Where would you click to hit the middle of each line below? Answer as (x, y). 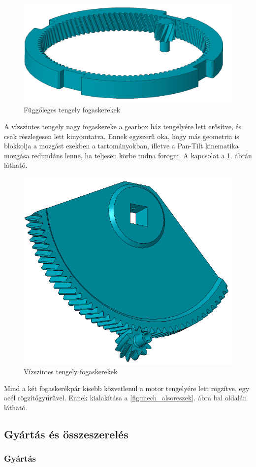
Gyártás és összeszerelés (66, 434)
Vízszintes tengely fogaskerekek (71, 372)
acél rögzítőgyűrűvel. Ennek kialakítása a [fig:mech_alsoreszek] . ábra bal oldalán (126, 398)
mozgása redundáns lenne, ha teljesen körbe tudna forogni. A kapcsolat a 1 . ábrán (128, 155)
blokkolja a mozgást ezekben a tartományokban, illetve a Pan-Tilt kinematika (121, 146)
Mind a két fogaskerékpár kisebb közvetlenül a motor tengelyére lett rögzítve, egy (127, 388)
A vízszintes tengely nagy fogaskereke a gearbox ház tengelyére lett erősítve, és (123, 126)
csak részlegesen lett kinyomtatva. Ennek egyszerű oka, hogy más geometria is (122, 136)
